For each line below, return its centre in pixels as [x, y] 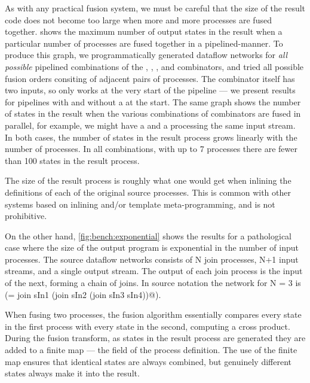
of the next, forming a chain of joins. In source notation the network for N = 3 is [153, 283]
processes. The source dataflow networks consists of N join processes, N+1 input [152, 259]
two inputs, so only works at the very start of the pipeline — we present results [150, 90]
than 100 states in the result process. [72, 160]
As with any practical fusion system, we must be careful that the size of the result [155, 8]
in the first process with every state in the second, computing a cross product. [148, 326]
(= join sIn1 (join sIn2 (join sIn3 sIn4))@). [83, 294]
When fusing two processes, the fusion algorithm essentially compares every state [153, 314]
